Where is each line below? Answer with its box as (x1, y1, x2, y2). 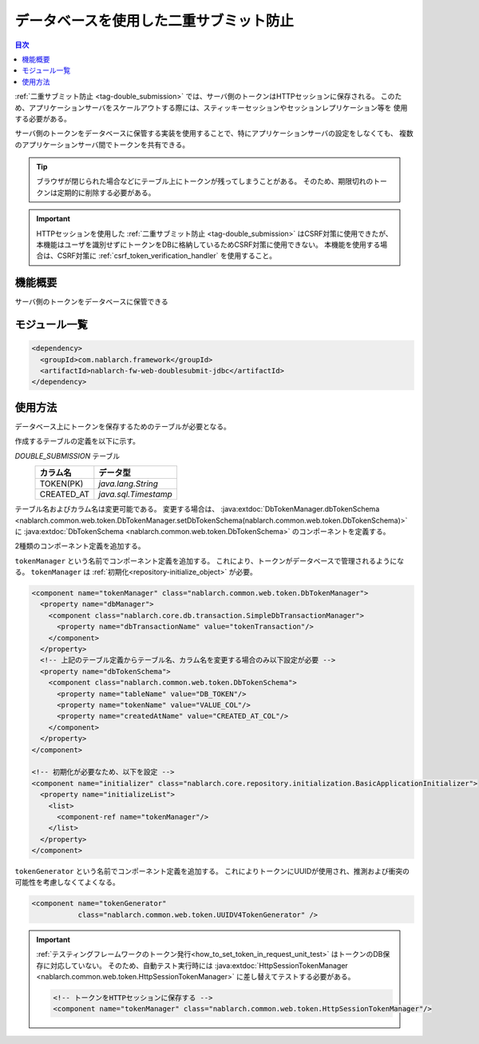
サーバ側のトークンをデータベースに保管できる (14, 297, 168, 307)
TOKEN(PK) (39, 478, 84, 489)
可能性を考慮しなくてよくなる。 (14, 878, 120, 887)
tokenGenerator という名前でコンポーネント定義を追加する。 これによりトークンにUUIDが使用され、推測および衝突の (14, 867, 410, 876)
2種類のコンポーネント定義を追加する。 (14, 541, 145, 551)
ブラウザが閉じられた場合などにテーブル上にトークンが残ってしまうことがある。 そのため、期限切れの (36, 177, 374, 186)
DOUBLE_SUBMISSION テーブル (14, 451, 121, 460)
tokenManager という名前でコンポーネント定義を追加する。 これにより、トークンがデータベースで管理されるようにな (14, 556, 405, 565)
